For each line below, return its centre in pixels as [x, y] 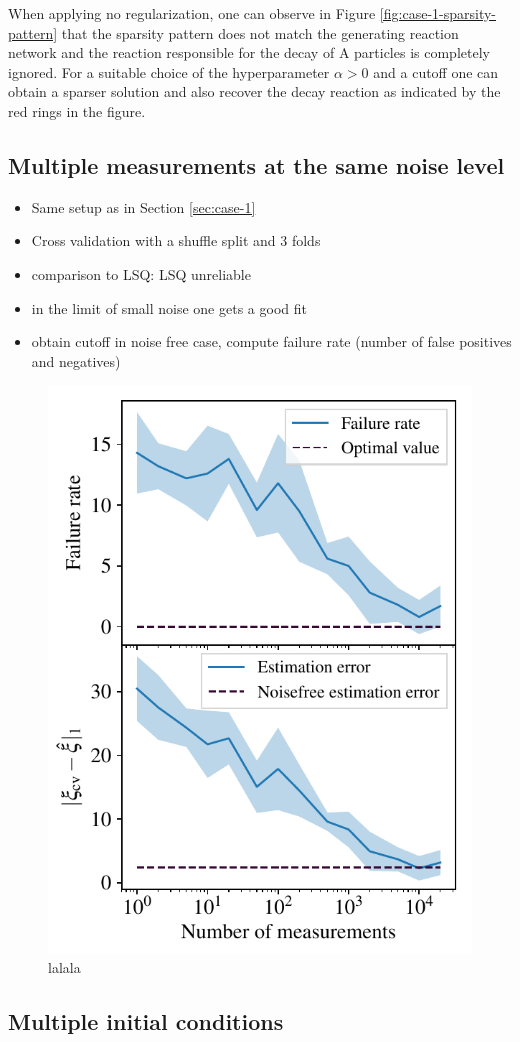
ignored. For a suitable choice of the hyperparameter [169, 71]
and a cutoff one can [436, 71]
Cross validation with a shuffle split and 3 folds [176, 240]
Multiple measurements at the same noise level [256, 164]
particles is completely [422, 52]
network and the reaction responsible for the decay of [171, 52]
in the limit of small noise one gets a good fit [169, 307]
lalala [64, 967]
